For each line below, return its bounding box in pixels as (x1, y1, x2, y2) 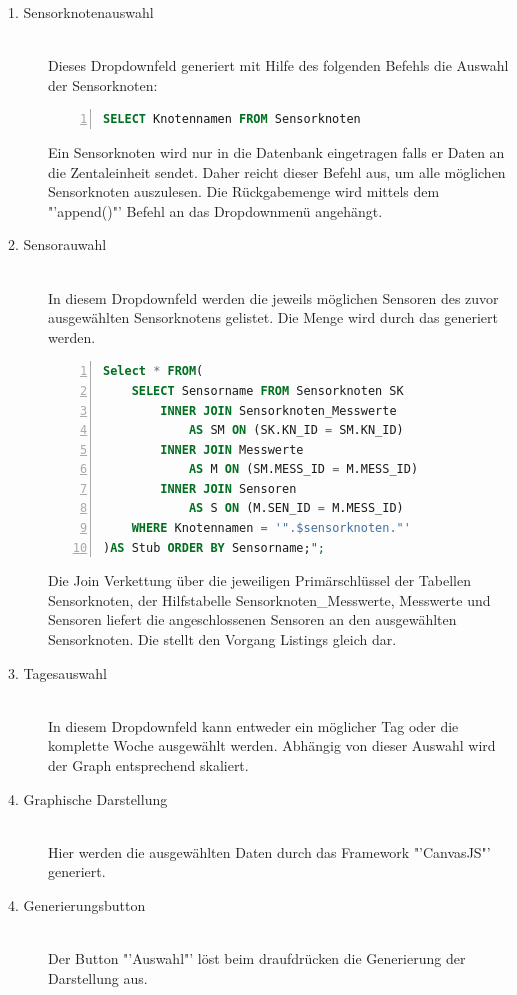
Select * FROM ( (103, 364, 204, 379)
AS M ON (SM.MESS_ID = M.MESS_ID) (188, 462, 419, 477)
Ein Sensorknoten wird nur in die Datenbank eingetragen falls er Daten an (48, 141, 505, 162)
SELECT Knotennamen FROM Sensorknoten (103, 112, 361, 127)
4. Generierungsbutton (8, 894, 146, 915)
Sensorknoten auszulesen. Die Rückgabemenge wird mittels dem (48, 181, 440, 202)
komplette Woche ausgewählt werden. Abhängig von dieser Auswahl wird (48, 735, 496, 756)
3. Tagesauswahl (8, 662, 107, 683)
